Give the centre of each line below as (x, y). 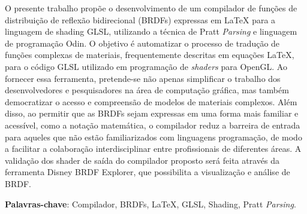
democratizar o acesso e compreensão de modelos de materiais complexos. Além (151, 101)
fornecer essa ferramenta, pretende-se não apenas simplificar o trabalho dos (143, 78)
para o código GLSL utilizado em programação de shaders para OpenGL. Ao (146, 66)
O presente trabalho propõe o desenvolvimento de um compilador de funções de (151, 8)
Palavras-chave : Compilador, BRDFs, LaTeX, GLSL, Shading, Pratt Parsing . (151, 204)
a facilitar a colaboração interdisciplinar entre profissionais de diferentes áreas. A (153, 149)
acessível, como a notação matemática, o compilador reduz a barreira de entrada (153, 125)
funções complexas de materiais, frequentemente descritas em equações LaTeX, (150, 55)
